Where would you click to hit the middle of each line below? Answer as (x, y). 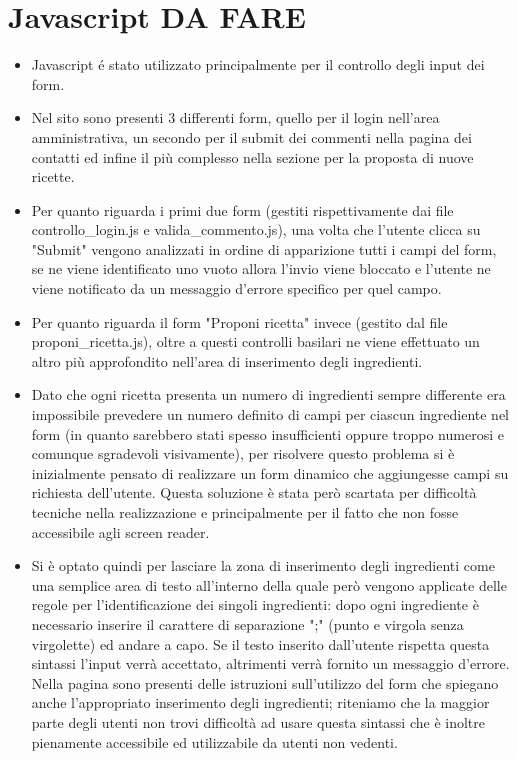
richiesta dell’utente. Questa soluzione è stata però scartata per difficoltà (254, 492)
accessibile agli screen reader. (120, 531)
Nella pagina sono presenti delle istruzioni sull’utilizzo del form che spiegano (265, 682)
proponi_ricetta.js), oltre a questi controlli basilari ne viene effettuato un (255, 341)
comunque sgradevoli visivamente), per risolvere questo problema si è (243, 453)
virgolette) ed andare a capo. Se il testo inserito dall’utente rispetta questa (260, 643)
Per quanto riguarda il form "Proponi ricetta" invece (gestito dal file (239, 321)
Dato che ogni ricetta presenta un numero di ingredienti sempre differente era (268, 394)
